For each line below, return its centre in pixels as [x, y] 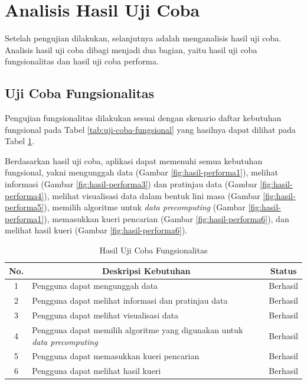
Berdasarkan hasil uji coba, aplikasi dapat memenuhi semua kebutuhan [134, 160]
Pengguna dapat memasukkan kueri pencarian [116, 356]
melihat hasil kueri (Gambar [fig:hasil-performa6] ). [96, 230]
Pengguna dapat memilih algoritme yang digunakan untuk [138, 330]
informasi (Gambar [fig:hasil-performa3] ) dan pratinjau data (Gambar [131, 184]
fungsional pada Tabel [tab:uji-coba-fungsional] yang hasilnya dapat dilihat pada [150, 129]
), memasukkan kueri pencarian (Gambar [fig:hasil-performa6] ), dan [166, 218]
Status [283, 270]
